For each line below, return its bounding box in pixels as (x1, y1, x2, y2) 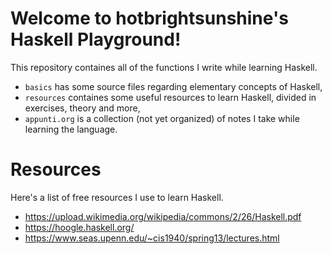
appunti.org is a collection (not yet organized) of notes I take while (24, 112, 300, 124)
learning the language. (24, 123, 118, 135)
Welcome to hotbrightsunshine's (10, 7, 289, 30)
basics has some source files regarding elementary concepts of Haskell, (24, 80, 323, 92)
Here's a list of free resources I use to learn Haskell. (10, 191, 224, 203)
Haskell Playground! (10, 28, 182, 51)
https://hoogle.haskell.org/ (24, 221, 135, 233)
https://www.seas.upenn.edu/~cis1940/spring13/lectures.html (24, 232, 280, 244)
